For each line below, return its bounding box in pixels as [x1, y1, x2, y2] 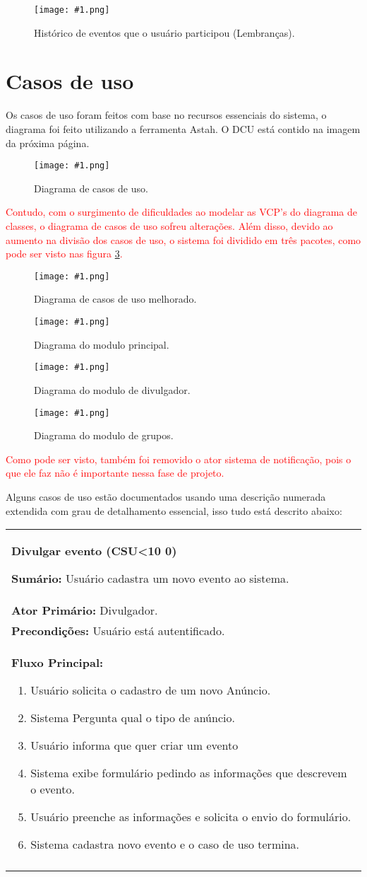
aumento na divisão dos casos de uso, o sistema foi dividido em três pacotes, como [6, 232, 361, 247]
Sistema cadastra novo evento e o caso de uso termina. [30, 836, 300, 853]
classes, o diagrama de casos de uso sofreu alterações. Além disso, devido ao [6, 219, 333, 233]
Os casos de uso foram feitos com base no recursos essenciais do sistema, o [6, 108, 327, 122]
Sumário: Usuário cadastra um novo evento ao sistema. [11, 570, 289, 587]
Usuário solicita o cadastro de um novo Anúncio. [30, 682, 271, 699]
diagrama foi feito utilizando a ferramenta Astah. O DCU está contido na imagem [6, 121, 361, 136]
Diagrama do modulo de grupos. [34, 428, 174, 443]
